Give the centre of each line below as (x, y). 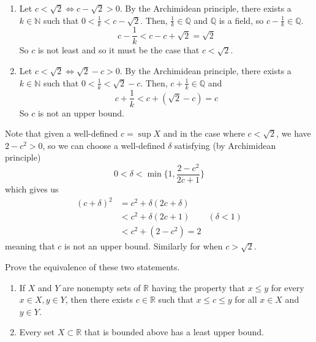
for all (246, 299)
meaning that (30, 246)
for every (288, 287)
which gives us (32, 189)
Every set (37, 332)
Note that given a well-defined (62, 133)
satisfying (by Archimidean (225, 145)
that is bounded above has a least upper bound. (174, 332)
